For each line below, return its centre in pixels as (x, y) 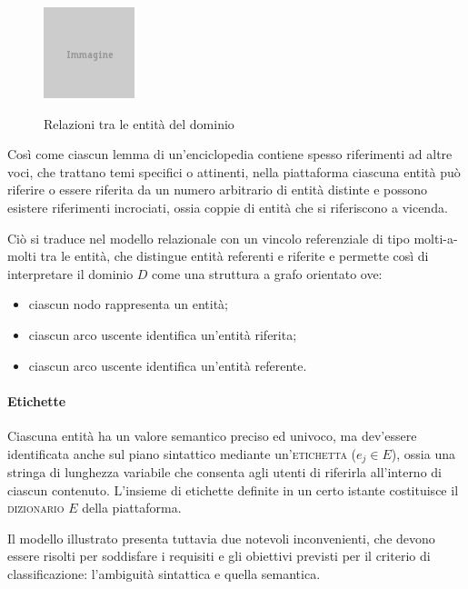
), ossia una (423, 453)
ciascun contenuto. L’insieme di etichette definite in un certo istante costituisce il (233, 489)
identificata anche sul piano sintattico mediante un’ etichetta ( (182, 453)
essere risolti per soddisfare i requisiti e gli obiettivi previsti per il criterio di (219, 556)
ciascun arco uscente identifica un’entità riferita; (163, 334)
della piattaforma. (132, 508)
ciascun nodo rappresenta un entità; (128, 304)
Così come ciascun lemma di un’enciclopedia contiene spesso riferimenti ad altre (230, 154)
